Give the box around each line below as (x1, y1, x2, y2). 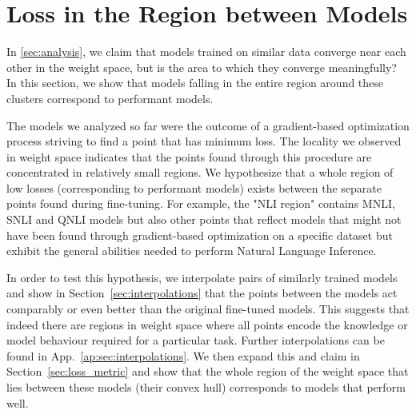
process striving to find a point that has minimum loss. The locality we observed (6, 133, 402, 149)
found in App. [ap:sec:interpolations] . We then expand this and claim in (6, 347, 360, 364)
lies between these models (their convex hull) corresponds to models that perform (6, 379, 406, 395)
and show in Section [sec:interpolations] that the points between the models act (6, 285, 398, 301)
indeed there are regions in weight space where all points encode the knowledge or (6, 316, 408, 332)
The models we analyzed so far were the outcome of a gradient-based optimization (6, 117, 410, 133)
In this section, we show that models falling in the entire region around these (6, 74, 384, 91)
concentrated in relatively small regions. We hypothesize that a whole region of (6, 164, 394, 181)
